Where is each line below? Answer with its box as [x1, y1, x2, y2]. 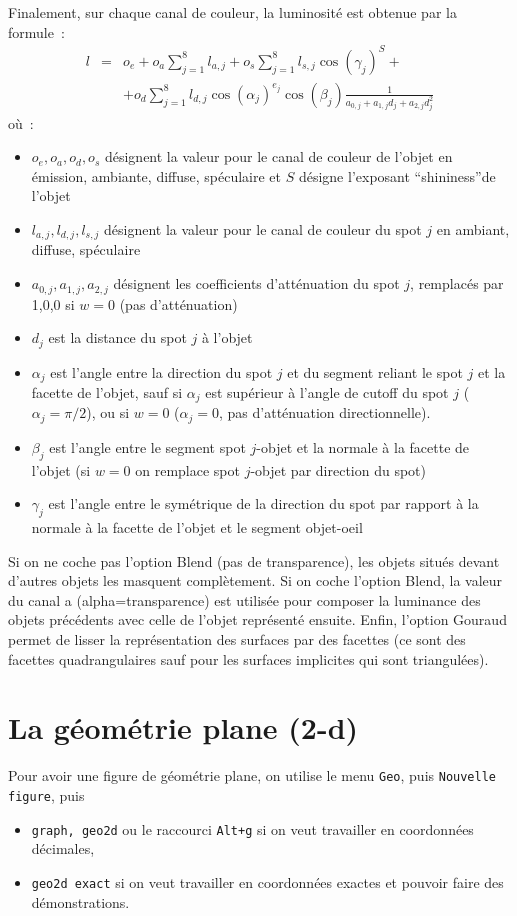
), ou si [86, 402, 130, 423]
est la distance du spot [48, 327, 187, 348]
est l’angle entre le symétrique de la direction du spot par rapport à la [48, 493, 479, 514]
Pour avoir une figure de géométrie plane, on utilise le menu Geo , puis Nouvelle [8, 765, 496, 786]
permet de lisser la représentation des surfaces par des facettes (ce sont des [8, 629, 466, 650]
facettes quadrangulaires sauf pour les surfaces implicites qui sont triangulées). [8, 648, 489, 669]
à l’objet [201, 327, 253, 348]
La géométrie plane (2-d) [8, 707, 359, 748]
